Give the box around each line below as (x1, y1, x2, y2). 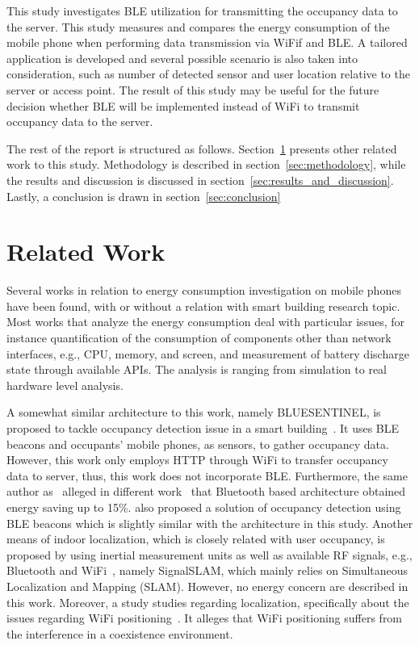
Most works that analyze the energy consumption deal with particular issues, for (6, 313, 404, 330)
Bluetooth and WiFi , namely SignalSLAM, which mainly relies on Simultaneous (6, 562, 409, 579)
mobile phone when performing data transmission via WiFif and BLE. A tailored (6, 34, 408, 51)
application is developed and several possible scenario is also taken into (6, 49, 358, 66)
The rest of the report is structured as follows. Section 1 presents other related (6, 140, 397, 157)
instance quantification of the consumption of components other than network (6, 329, 392, 346)
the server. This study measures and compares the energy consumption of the (6, 18, 390, 35)
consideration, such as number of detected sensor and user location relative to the (6, 65, 410, 82)
